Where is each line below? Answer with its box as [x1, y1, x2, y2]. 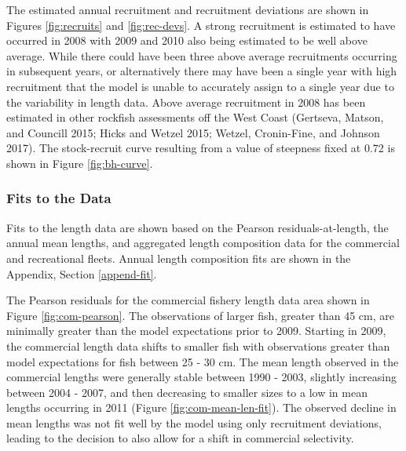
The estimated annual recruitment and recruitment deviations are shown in [6, 2, 369, 17]
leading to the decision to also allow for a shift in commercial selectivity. [6, 430, 354, 446]
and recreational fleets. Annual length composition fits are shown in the [6, 249, 351, 266]
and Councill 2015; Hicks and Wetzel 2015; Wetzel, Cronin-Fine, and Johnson [6, 124, 380, 140]
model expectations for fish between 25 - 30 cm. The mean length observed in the [6, 353, 399, 369]
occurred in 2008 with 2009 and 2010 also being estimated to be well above [6, 32, 368, 49]
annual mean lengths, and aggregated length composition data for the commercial [6, 235, 400, 251]
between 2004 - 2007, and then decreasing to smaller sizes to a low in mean [6, 384, 368, 400]
